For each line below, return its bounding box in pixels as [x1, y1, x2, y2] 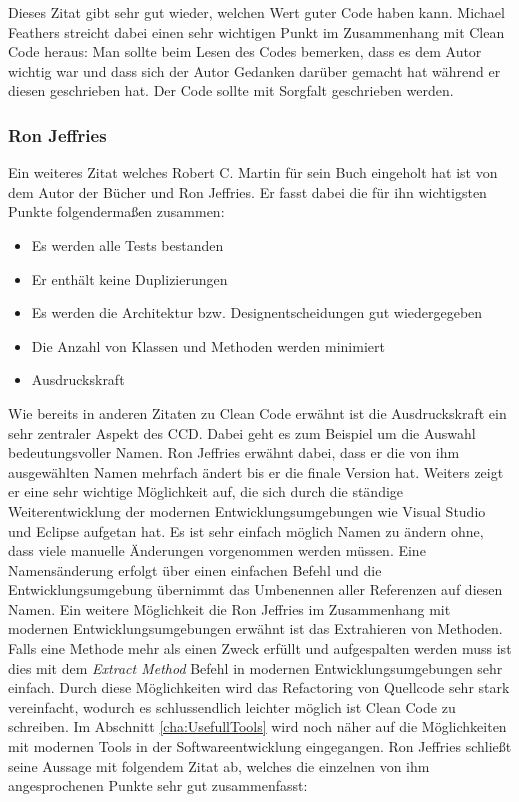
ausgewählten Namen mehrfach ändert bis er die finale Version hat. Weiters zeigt [8, 461, 504, 482]
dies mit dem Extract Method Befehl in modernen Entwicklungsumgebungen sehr [8, 657, 503, 678]
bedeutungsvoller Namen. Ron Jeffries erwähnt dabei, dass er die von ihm [8, 442, 460, 463]
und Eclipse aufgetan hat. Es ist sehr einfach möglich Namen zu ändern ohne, [8, 520, 484, 541]
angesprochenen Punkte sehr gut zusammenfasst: [8, 775, 308, 796]
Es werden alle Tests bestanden [31, 234, 224, 255]
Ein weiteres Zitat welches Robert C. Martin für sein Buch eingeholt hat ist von [8, 162, 498, 183]
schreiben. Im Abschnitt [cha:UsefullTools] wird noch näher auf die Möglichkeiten [8, 716, 507, 737]
